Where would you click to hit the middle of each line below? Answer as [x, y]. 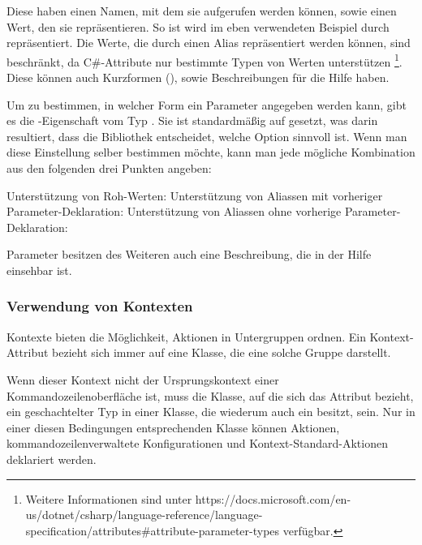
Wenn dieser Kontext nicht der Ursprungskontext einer [143, 379]
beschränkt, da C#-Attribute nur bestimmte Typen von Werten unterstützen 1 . [205, 60]
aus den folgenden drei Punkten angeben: [109, 168]
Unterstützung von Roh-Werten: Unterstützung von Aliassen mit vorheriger [195, 195]
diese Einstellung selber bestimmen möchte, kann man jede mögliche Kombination [211, 152]
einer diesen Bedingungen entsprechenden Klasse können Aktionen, [173, 427]
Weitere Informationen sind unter [109, 498]
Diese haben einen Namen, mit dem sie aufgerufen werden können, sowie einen [202, 11]
